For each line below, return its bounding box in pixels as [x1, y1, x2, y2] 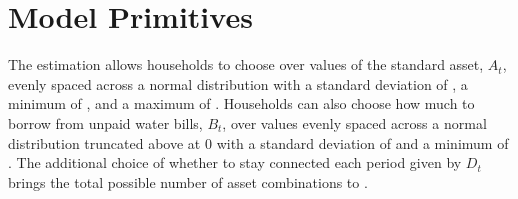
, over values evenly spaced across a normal [222, 112, 487, 133]
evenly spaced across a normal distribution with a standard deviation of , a [8, 73, 468, 94]
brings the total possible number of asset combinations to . [8, 171, 368, 192]
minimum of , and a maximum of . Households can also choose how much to [8, 93, 475, 114]
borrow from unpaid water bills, [8, 112, 203, 133]
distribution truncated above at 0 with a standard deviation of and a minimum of [8, 132, 509, 153]
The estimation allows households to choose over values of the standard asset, [8, 54, 484, 75]
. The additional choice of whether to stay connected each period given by [8, 152, 462, 173]
